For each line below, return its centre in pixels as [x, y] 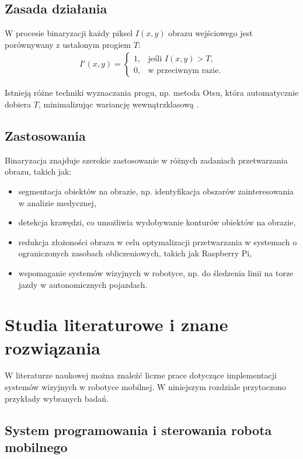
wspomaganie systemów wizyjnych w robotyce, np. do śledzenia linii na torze [156, 272]
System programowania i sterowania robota [138, 430]
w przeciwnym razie [183, 70]
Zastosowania [45, 135]
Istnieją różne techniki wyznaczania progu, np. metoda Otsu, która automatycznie [152, 93]
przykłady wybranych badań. [57, 398]
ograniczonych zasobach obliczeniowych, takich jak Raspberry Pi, [135, 253]
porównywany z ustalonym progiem [68, 44]
